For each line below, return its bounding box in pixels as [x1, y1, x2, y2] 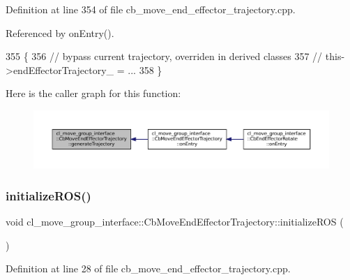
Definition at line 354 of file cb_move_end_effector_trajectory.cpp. [6, 2, 296, 16]
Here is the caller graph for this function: [6, 86, 181, 101]
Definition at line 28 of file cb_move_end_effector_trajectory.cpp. [6, 261, 291, 276]
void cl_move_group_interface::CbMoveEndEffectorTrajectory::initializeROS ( [6, 214, 344, 228]
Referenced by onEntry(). [6, 25, 114, 40]
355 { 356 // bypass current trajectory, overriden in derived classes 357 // [6, 49, 323, 64]
